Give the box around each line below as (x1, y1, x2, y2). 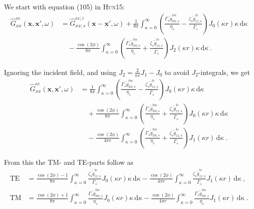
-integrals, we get (198, 67, 250, 77)
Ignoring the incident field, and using (4, 67, 117, 77)
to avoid (165, 67, 190, 77)
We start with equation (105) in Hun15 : (4, 1, 125, 11)
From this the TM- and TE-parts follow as (4, 156, 133, 167)
